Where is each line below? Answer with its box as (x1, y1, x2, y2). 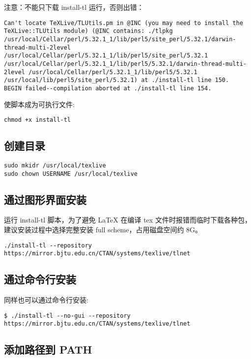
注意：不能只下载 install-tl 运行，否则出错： (4, 2, 144, 12)
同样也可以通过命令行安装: (4, 295, 88, 305)
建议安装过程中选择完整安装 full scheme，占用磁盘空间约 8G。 (4, 224, 202, 235)
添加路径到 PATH (4, 342, 92, 357)
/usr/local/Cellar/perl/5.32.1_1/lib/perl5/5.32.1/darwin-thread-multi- (4, 60, 247, 67)
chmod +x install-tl (4, 116, 71, 124)
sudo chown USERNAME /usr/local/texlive (4, 170, 138, 177)
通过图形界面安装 (4, 192, 86, 207)
